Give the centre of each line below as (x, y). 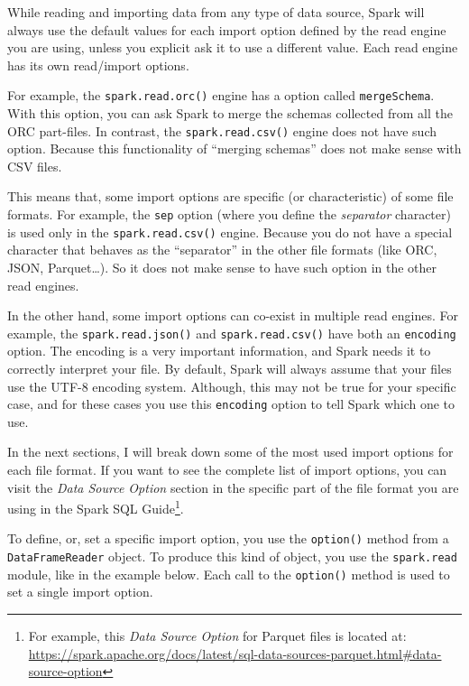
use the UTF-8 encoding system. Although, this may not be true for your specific (232, 386)
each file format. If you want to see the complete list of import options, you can (227, 470)
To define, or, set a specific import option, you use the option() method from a (228, 538)
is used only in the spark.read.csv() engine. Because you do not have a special (230, 232)
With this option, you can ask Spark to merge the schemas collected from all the (230, 113)
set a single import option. (80, 592)
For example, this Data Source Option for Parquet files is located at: (217, 636)
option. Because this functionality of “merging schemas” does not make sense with (234, 148)
